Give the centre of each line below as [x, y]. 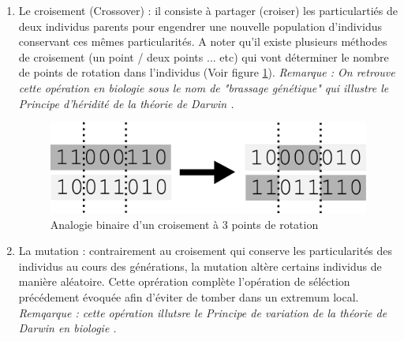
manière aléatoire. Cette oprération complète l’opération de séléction [184, 281]
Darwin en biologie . [67, 328]
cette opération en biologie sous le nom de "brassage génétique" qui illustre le [204, 87]
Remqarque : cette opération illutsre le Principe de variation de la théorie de [203, 312]
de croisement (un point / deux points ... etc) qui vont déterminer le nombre [204, 56]
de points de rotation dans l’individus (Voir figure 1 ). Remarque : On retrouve [207, 72]
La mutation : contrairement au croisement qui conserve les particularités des [206, 251]
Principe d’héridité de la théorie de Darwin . [126, 103]
